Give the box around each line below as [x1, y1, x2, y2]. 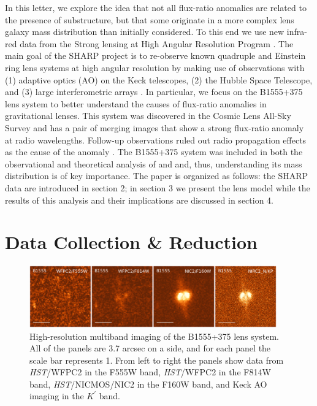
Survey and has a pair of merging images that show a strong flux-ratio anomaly [5, 121, 304, 134]
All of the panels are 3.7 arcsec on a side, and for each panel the [29, 342, 271, 354]
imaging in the [29, 389, 84, 402]
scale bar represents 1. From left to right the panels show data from [29, 353, 284, 366]
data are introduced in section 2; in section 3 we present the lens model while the [5, 181, 310, 194]
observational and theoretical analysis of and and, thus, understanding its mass [5, 157, 302, 170]
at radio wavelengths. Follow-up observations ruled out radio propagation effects [5, 133, 307, 146]
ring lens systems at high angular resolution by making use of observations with [5, 61, 305, 74]
